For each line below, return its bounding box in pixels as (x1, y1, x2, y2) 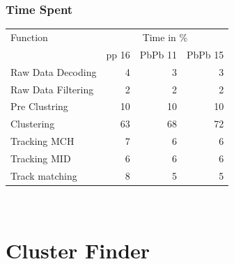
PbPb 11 (139, 47, 178, 61)
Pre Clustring (10, 99, 68, 114)
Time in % (142, 29, 188, 44)
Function (10, 29, 48, 44)
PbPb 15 (187, 47, 224, 61)
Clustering (10, 116, 55, 131)
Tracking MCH (10, 134, 75, 148)
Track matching (10, 168, 77, 183)
